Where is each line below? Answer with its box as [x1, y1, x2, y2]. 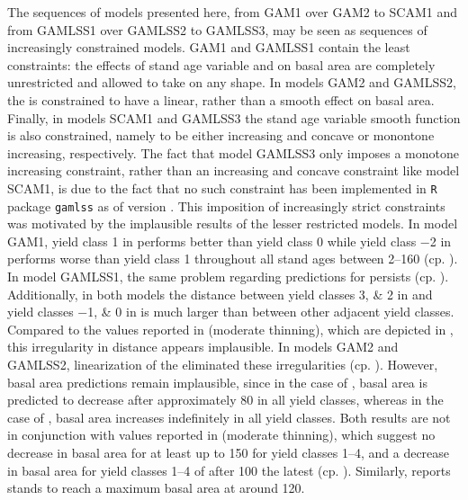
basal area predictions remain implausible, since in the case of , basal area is [7, 372, 427, 391]
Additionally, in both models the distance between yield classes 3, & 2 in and [7, 284, 433, 303]
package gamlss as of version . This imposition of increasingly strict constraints [7, 196, 445, 215]
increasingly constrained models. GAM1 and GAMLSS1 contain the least [7, 38, 410, 57]
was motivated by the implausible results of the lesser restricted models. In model [7, 214, 458, 233]
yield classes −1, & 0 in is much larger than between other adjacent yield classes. [7, 302, 454, 321]
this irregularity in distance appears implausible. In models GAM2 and [7, 337, 399, 356]
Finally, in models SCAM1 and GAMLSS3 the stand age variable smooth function [7, 108, 461, 127]
